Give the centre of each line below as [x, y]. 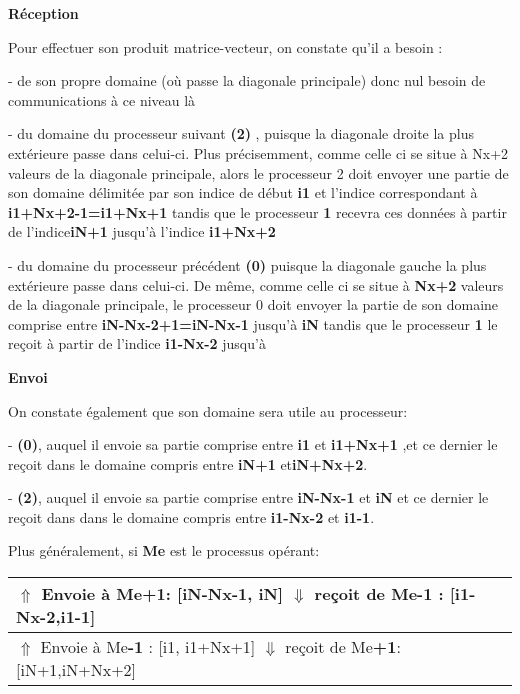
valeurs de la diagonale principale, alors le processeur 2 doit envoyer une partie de [258, 172]
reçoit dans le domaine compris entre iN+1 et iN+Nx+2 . [188, 463]
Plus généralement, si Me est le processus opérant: [164, 550]
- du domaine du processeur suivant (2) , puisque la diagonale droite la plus [241, 133]
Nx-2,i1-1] [56, 617]
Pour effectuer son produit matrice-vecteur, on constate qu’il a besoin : [225, 46]
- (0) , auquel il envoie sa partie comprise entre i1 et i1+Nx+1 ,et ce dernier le [253, 444]
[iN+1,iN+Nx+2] [76, 670]
